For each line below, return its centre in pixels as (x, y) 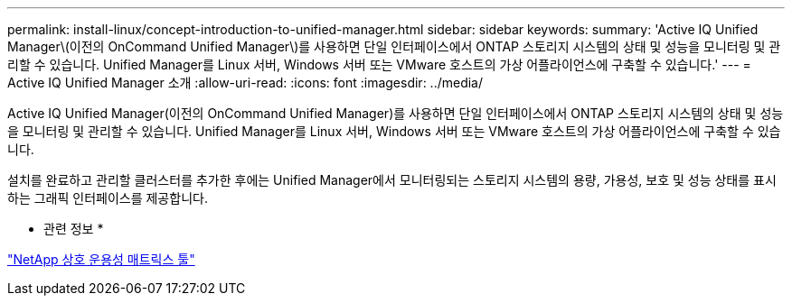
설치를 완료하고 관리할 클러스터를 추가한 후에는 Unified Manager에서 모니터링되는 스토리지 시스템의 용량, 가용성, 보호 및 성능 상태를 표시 (392, 180)
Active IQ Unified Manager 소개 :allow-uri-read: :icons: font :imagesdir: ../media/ (245, 83)
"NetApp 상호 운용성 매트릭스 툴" (101, 259)
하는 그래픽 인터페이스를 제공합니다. (108, 198)
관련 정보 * (74, 229)
